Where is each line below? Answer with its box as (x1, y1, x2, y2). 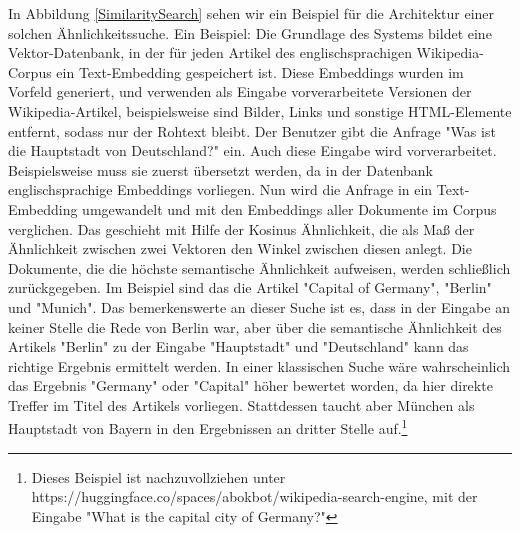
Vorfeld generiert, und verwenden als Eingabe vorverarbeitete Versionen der (8, 81, 472, 102)
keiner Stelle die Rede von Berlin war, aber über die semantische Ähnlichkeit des (8, 316, 502, 337)
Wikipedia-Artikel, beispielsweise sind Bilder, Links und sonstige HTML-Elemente (8, 100, 512, 121)
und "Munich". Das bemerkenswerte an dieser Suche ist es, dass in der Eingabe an (8, 296, 510, 317)
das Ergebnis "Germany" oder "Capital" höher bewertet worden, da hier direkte (8, 375, 493, 396)
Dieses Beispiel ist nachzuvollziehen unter (31, 466, 286, 487)
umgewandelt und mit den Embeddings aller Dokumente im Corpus (82, 198, 497, 219)
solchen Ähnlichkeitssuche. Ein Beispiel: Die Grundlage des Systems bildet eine (8, 22, 492, 43)
